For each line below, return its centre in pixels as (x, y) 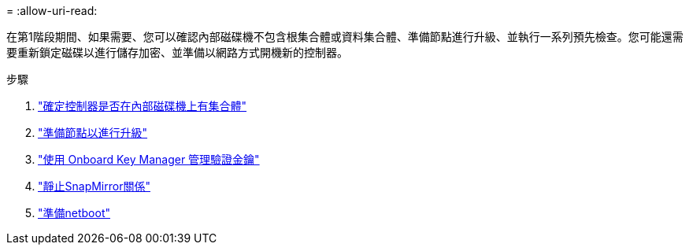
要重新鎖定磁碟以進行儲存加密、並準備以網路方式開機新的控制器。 (177, 52)
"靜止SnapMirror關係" (94, 186)
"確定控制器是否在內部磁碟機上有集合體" (143, 106)
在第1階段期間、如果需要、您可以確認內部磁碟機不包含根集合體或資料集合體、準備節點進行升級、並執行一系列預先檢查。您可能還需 (345, 37)
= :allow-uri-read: (52, 11)
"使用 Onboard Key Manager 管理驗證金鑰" (149, 159)
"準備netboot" (74, 213)
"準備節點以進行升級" (93, 133)
